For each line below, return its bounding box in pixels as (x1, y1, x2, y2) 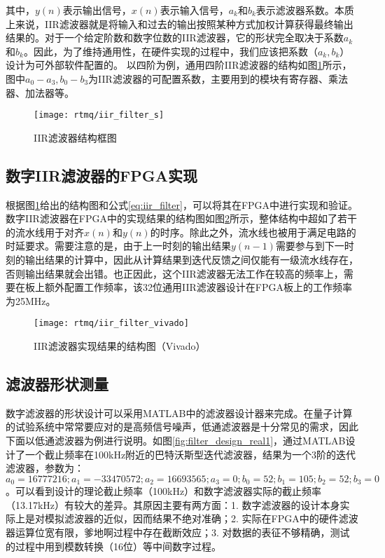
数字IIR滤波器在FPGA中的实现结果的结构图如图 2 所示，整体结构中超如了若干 (6, 211, 357, 226)
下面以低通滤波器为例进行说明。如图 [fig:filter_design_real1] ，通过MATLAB (6, 433, 346, 447)
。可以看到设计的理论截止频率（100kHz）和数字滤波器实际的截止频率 (6, 484, 322, 498)
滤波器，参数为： (6, 461, 84, 475)
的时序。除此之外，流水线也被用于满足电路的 (150, 224, 356, 239)
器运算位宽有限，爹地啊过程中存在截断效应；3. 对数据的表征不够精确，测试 (6, 525, 350, 540)
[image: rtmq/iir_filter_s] (34, 110, 164, 121)
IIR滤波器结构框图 (34, 130, 117, 144)
